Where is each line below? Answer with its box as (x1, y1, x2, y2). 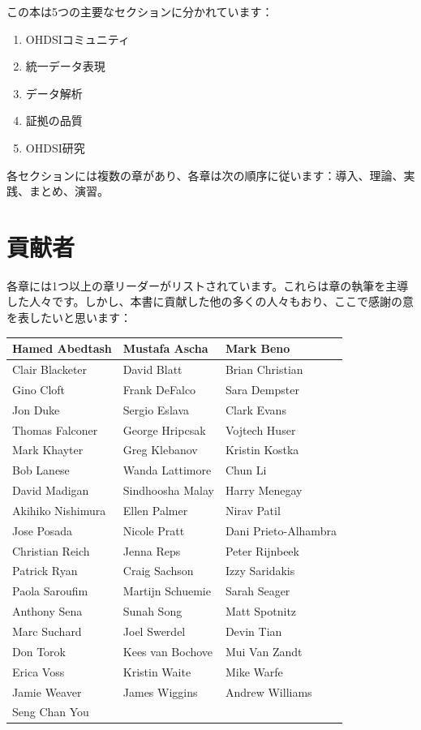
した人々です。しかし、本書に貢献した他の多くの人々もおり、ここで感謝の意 (6, 293, 415, 310)
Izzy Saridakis (225, 562, 295, 579)
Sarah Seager (225, 582, 290, 599)
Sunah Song (122, 603, 183, 620)
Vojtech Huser (225, 421, 296, 438)
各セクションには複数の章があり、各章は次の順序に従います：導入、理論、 (6, 166, 404, 183)
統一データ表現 (25, 58, 105, 75)
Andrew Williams (225, 683, 312, 700)
